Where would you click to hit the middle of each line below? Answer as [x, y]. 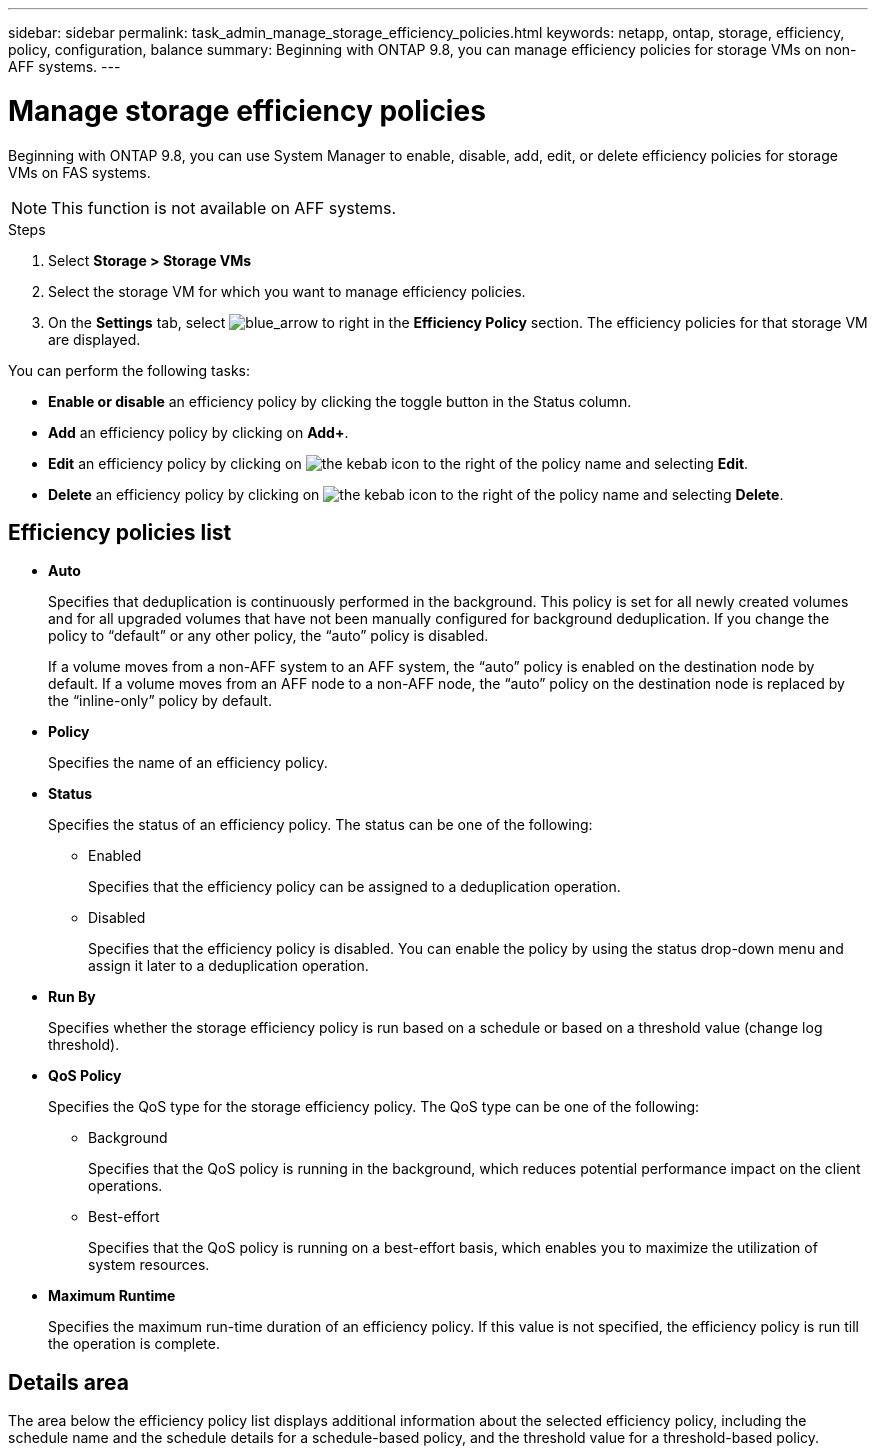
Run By [72, 997]
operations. [125, 1186]
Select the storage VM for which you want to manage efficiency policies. [287, 291]
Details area [68, 1382]
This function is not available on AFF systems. [224, 207]
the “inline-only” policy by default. [160, 701]
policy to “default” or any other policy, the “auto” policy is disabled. [268, 636]
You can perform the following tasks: [129, 370]
